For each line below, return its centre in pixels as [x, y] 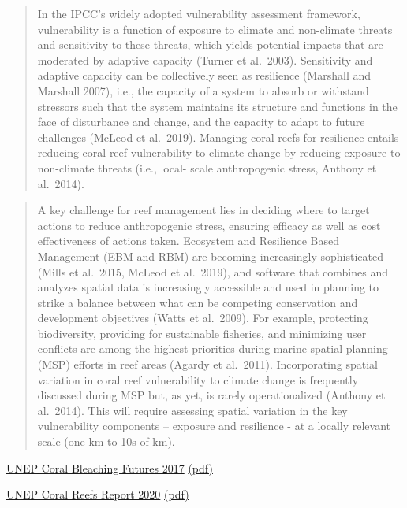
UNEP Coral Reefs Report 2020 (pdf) [98, 494]
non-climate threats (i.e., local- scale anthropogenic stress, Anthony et [207, 167]
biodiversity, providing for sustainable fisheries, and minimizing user [202, 333]
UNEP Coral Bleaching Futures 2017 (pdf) [110, 467]
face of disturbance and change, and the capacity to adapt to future [201, 122]
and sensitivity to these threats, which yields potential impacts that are [210, 44]
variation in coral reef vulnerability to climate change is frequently [198, 379]
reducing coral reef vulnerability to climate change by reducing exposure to [219, 152]
